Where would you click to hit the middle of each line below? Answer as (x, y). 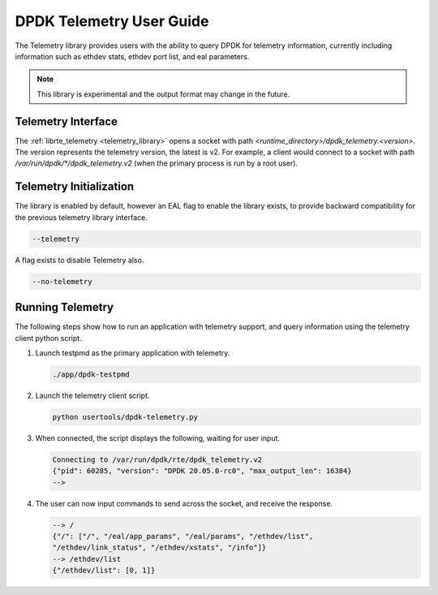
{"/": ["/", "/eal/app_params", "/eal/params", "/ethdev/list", (183, 536)
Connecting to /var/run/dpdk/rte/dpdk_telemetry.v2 (157, 459)
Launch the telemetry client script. (92, 395)
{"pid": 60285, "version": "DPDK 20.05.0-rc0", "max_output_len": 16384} (202, 471)
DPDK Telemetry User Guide (112, 21)
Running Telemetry (64, 307)
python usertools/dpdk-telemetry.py (125, 417)
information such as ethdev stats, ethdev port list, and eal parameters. (132, 56)
